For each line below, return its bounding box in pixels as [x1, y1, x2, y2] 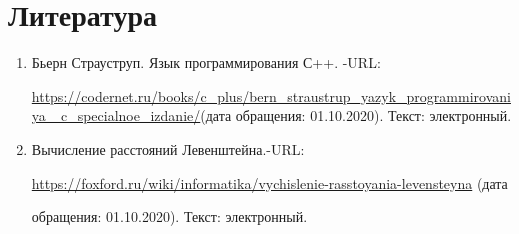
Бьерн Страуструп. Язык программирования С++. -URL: [31, 52, 381, 73]
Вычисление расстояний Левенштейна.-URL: [31, 138, 305, 159]
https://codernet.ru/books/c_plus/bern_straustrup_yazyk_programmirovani [31, 85, 511, 106]
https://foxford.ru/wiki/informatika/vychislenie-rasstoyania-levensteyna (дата [31, 172, 508, 193]
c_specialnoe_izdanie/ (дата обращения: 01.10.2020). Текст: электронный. [60, 105, 512, 126]
